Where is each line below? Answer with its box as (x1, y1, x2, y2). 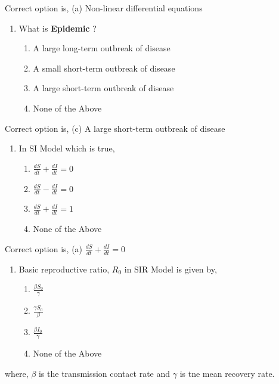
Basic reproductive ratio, (18, 262, 110, 275)
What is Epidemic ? (18, 21, 97, 34)
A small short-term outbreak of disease (33, 61, 175, 74)
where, (5, 367, 29, 379)
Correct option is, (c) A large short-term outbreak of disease (5, 122, 225, 134)
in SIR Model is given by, (124, 262, 217, 275)
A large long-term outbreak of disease (33, 42, 170, 54)
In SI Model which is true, (18, 142, 115, 154)
